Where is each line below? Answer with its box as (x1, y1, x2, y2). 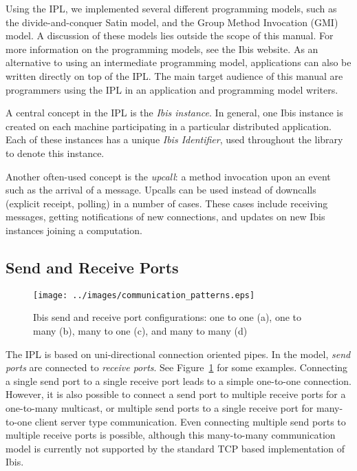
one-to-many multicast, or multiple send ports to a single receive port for (6, 400, 314, 415)
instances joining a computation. (6, 222, 142, 237)
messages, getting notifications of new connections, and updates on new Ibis (6, 209, 325, 224)
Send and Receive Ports (6, 256, 179, 278)
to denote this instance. (6, 145, 105, 160)
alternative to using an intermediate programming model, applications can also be (6, 55, 351, 70)
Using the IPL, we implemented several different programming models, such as (6, 1, 337, 15)
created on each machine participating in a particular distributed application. (6, 118, 332, 133)
